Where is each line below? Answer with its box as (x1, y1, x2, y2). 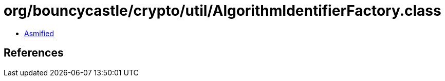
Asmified (24, 29, 54, 38)
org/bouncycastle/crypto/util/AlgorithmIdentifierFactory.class (4, 2, 441, 19)
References (4, 46, 64, 60)
